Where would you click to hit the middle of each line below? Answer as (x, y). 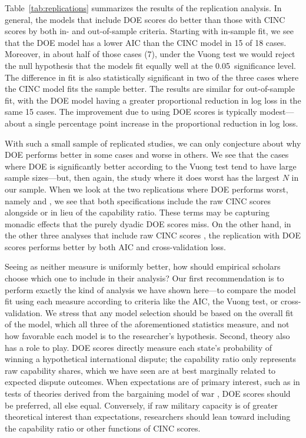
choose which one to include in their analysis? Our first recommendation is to (144, 278)
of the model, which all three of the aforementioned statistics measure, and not (147, 324)
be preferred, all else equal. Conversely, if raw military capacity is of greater (142, 405)
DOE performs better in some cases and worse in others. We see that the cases (147, 155)
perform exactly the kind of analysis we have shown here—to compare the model (150, 289)
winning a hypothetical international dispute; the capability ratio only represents (151, 359)
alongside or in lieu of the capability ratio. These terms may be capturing (137, 212)
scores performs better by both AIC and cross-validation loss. (115, 246)
